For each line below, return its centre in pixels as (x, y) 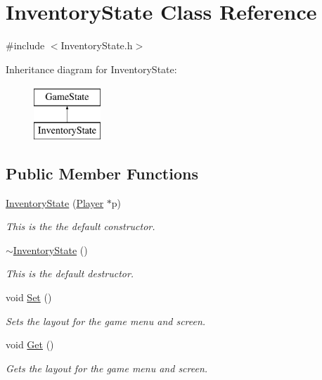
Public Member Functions (102, 173)
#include (25, 45)
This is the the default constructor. (80, 226)
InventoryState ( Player (55, 202)
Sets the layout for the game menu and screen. (106, 321)
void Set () (29, 297)
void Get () (30, 344)
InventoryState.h (97, 45)
